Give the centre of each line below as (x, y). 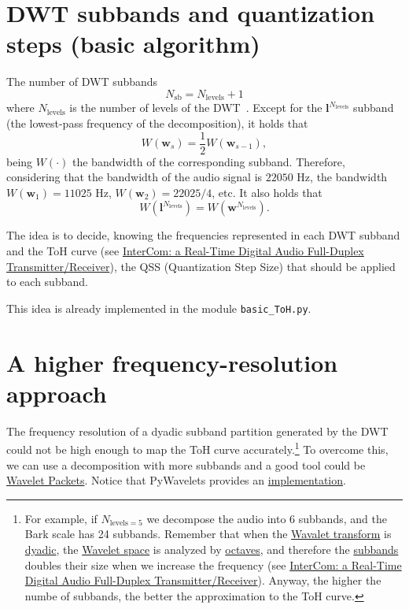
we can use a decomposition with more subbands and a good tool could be (186, 464)
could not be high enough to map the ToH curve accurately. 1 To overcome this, (197, 448)
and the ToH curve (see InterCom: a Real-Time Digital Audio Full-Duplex (185, 250)
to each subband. (47, 282)
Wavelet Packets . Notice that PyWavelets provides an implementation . (176, 480)
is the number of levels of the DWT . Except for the (196, 108)
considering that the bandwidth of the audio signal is (134, 177)
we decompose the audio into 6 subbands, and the (267, 518)
